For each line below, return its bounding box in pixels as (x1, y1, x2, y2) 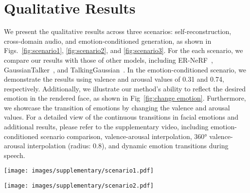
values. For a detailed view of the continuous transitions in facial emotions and (4, 112, 239, 122)
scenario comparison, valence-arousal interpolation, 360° (40, 131, 207, 141)
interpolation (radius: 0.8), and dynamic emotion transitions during (27, 140, 229, 151)
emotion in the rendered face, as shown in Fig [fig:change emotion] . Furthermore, (4, 93, 246, 103)
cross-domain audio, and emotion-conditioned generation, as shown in (4, 35, 212, 46)
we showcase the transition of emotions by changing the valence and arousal (4, 102, 230, 112)
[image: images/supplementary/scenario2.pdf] (4, 182, 154, 190)
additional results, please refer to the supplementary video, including (4, 122, 209, 132)
